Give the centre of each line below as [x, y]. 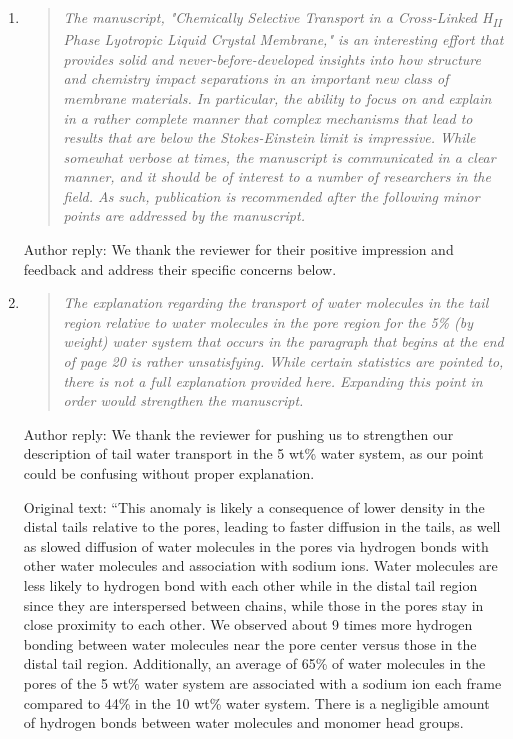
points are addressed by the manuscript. [184, 215]
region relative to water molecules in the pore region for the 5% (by [268, 321]
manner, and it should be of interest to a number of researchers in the [277, 176]
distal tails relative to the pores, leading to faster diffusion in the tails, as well [262, 526]
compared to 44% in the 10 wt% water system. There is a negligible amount [256, 702]
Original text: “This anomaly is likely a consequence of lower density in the [254, 506]
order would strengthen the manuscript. [183, 400]
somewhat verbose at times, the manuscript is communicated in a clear [279, 156]
